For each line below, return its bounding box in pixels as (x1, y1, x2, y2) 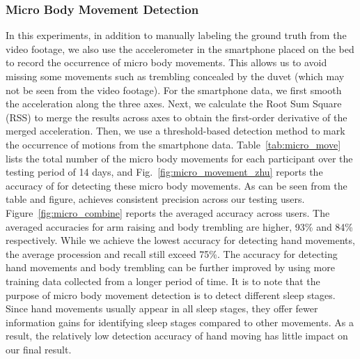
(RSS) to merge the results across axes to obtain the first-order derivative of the (6, 109, 347, 124)
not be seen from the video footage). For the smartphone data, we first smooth (6, 82, 342, 97)
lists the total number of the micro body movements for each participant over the (6, 151, 353, 165)
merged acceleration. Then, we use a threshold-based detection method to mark (6, 123, 345, 138)
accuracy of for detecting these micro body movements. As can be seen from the (6, 178, 347, 192)
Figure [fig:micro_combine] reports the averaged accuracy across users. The (6, 205, 330, 220)
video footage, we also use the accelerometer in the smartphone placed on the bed (6, 41, 354, 56)
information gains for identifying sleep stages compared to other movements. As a (6, 314, 354, 329)
